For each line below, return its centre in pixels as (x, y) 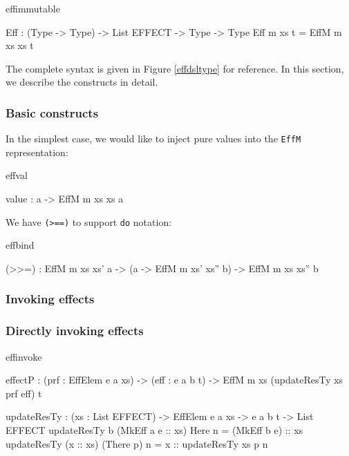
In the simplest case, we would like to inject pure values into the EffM (153, 139)
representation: (37, 152)
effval (17, 175)
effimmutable (33, 8)
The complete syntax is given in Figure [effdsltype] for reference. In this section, (175, 68)
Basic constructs (52, 112)
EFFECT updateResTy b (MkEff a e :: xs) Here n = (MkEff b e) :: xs (154, 429)
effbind (20, 245)
